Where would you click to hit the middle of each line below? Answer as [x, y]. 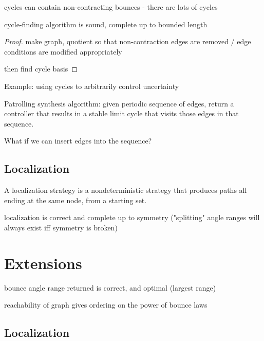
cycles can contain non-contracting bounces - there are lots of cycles [111, 7]
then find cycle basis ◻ [41, 69]
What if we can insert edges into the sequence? [78, 141]
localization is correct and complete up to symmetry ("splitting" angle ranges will [132, 217]
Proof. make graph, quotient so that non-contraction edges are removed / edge [128, 41]
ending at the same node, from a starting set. [76, 200]
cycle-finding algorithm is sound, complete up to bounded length [106, 24]
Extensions [43, 263]
